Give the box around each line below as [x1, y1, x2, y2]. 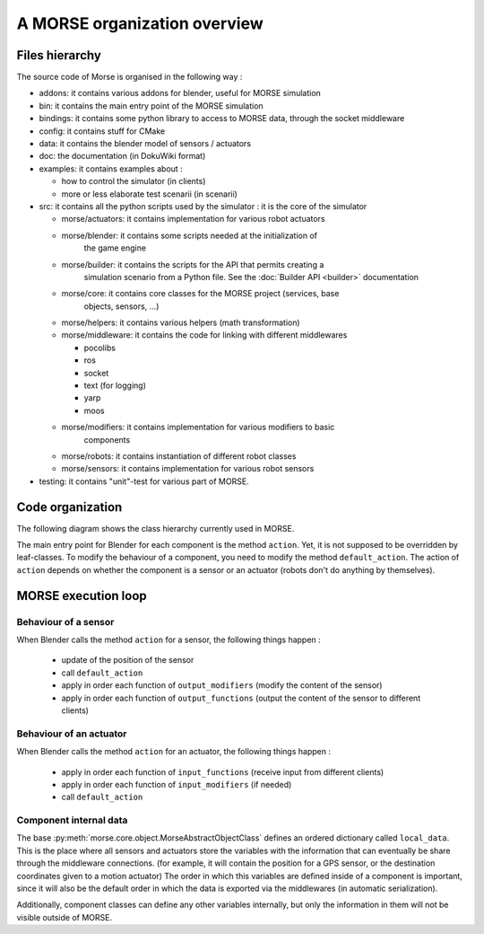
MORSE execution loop [16, 588, 147, 604]
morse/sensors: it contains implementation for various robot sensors [61, 463, 315, 474]
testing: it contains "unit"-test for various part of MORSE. [39, 476, 250, 487]
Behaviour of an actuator [16, 727, 127, 740]
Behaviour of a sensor [16, 615, 115, 628]
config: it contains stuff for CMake [39, 126, 166, 137]
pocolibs [83, 342, 117, 353]
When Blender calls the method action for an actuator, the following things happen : [16, 746, 332, 757]
